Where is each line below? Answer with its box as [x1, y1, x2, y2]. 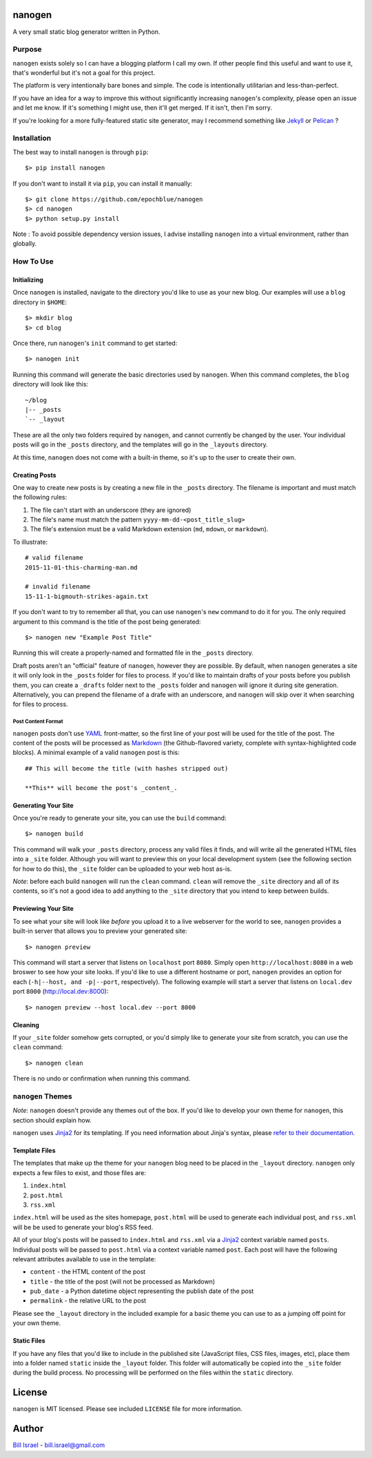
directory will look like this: [12, 380, 89, 388]
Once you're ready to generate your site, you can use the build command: [12, 814, 227, 822]
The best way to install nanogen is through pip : [12, 148, 149, 156]
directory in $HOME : [12, 297, 68, 306]
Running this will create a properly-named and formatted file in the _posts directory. [12, 649, 254, 657]
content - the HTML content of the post [30, 1268, 146, 1276]
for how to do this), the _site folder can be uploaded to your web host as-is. [12, 865, 232, 873]
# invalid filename [25, 583, 91, 591]
